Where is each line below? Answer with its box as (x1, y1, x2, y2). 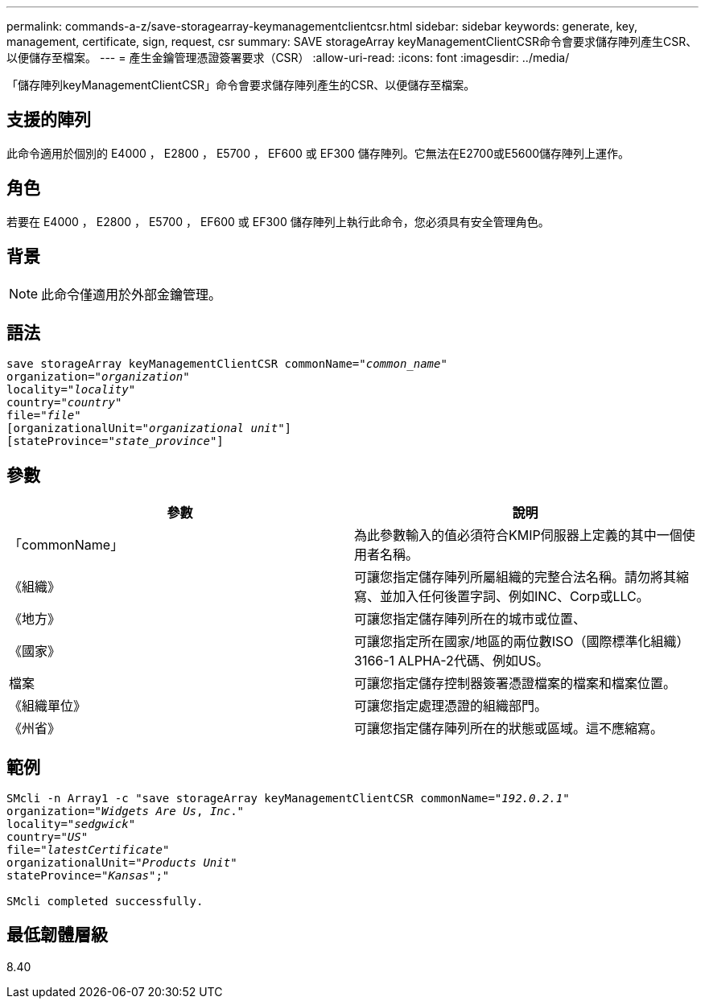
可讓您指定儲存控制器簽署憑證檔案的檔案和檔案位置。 (354, 675, 677, 692)
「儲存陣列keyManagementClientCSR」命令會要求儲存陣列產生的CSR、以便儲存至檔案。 (6, 78, 476, 92)
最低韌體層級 (6, 925, 108, 945)
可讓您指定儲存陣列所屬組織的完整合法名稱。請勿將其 (354, 569, 677, 586)
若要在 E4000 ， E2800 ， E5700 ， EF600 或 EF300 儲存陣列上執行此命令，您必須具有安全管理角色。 (6, 214, 550, 229)
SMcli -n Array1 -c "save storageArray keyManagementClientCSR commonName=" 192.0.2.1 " (6, 792, 570, 805)
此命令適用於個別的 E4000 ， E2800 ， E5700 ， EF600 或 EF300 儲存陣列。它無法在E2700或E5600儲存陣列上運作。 (6, 146, 630, 160)
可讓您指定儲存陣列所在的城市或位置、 (354, 611, 587, 628)
